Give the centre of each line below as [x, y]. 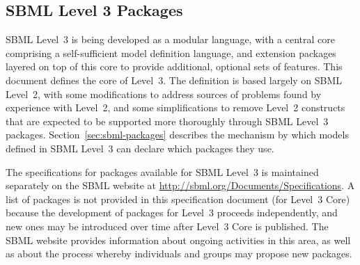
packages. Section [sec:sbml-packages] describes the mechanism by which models [177, 135]
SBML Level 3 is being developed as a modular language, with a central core [170, 39]
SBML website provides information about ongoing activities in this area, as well [178, 240]
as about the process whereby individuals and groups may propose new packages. [179, 254]
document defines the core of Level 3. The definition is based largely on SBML [174, 80]
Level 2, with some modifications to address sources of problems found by [164, 94]
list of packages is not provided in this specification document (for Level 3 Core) [178, 199]
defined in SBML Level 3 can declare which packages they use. [140, 148]
